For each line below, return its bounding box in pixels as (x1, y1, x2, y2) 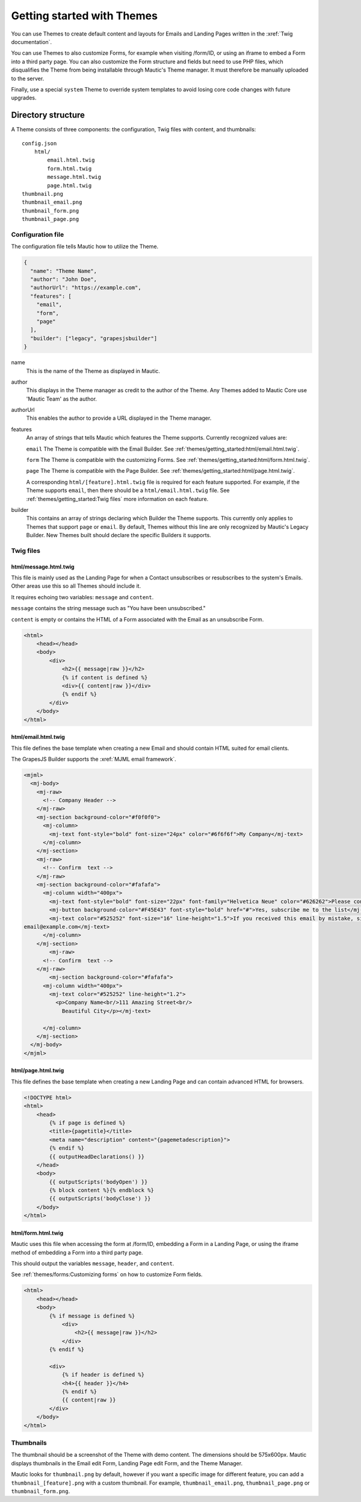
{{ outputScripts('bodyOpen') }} (49, 1178, 148, 1185)
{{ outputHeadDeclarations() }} (49, 1153, 144, 1160)
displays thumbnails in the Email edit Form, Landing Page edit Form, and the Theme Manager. (11, 1459, 243, 1466)
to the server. (11, 75, 45, 82)
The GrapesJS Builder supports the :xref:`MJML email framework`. (11, 755, 177, 762)
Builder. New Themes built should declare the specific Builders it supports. (26, 532, 212, 539)
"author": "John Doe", (30, 276, 97, 282)
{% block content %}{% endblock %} (49, 1187, 155, 1194)
